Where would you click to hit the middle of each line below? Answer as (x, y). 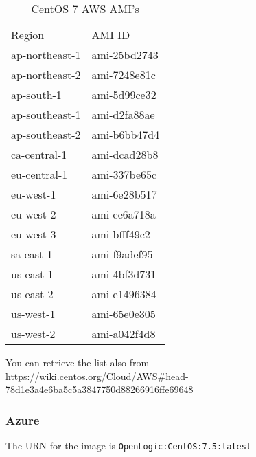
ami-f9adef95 (122, 254)
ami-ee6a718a (124, 214)
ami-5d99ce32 (124, 94)
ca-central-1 (39, 154)
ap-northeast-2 (46, 75)
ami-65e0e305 (124, 314)
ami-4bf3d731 (124, 274)
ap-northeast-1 (46, 55)
